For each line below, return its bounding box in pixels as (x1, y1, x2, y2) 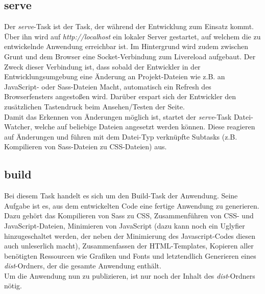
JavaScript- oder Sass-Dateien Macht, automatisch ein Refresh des (4, 81, 211, 92)
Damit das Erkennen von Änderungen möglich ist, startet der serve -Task (4, 111, 232, 122)
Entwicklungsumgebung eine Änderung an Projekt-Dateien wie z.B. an (4, 71, 225, 82)
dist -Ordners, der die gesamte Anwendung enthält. (4, 260, 161, 271)
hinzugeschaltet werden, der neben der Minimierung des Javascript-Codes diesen (4, 230, 255, 241)
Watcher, (4, 121, 32, 132)
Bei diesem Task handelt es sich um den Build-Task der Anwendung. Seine (4, 190, 238, 201)
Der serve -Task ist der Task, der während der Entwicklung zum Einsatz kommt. (4, 21, 254, 32)
